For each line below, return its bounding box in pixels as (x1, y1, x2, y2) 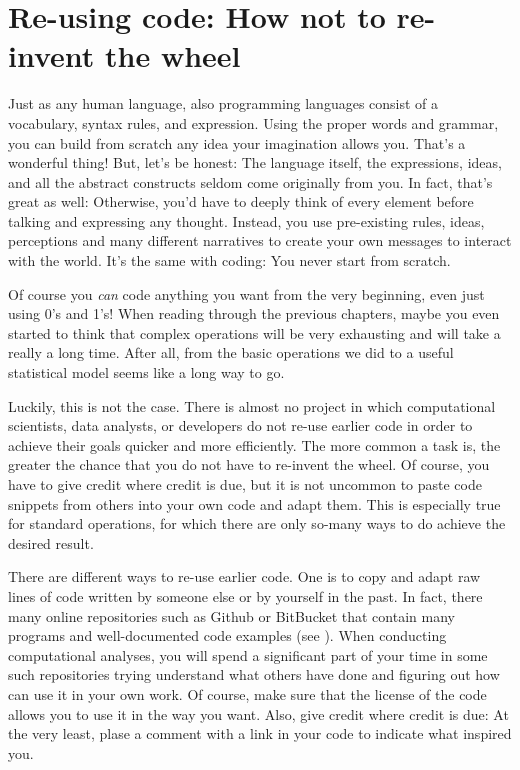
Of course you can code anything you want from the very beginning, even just (8, 283, 485, 304)
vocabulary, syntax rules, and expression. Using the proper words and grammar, (8, 112, 499, 133)
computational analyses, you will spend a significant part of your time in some (8, 644, 488, 665)
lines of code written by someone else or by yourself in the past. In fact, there (8, 585, 483, 606)
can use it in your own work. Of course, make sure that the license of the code (8, 683, 487, 704)
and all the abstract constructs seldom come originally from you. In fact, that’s (8, 171, 493, 192)
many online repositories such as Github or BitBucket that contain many (8, 605, 455, 626)
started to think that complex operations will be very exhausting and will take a (8, 322, 501, 343)
